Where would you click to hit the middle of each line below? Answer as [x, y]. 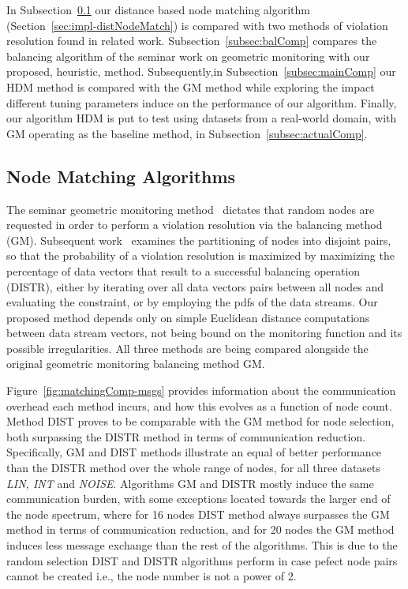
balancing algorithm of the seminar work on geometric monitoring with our [188, 56]
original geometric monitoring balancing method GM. [136, 364]
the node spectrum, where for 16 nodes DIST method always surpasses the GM [198, 514]
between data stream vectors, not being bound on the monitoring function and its [204, 333]
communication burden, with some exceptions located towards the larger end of [198, 499]
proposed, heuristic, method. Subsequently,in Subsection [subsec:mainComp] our [201, 71]
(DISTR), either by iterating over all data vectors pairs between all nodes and [195, 286]
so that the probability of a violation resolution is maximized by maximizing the [200, 255]
